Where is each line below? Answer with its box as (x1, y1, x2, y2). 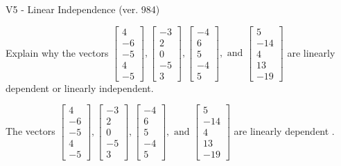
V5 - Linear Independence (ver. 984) (6, 2, 160, 16)
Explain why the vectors (6, 45, 109, 59)
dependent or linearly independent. (6, 80, 154, 95)
